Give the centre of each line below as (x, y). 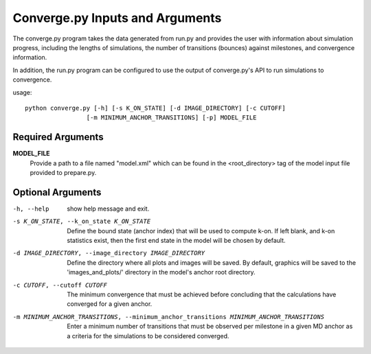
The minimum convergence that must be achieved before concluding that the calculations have (202, 294)
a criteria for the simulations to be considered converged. (148, 335)
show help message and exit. (108, 209)
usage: (22, 92)
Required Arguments (58, 137)
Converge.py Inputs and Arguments (117, 18)
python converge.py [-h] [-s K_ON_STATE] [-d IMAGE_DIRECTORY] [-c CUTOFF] (155, 108)
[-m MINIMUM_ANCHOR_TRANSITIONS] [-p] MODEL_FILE (171, 118)
